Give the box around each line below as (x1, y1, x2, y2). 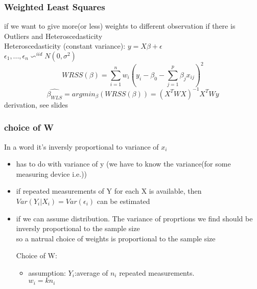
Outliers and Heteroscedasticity (4, 30, 103, 41)
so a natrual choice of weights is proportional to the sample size (16, 233, 216, 243)
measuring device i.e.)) (16, 168, 87, 179)
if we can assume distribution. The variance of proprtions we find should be (16, 213, 253, 223)
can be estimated (97, 195, 150, 206)
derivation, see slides (4, 99, 68, 110)
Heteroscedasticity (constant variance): (4, 40, 126, 51)
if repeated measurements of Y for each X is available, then (16, 185, 202, 196)
